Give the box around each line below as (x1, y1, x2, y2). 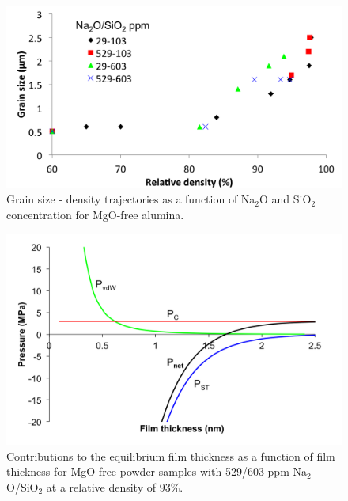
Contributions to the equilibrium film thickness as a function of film (6, 447, 335, 464)
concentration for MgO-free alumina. (6, 206, 184, 222)
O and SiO (259, 191, 312, 207)
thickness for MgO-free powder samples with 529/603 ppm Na (6, 463, 307, 480)
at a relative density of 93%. (46, 479, 183, 495)
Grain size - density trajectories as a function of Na (6, 191, 255, 207)
